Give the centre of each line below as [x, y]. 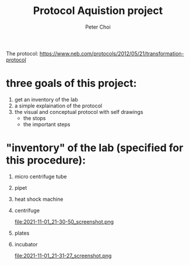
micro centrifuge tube [41, 176]
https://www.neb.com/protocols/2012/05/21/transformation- [112, 53]
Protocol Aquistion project [98, 11]
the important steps [47, 124]
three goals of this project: [71, 83]
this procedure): [46, 160]
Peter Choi [98, 27]
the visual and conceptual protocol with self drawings [79, 111]
